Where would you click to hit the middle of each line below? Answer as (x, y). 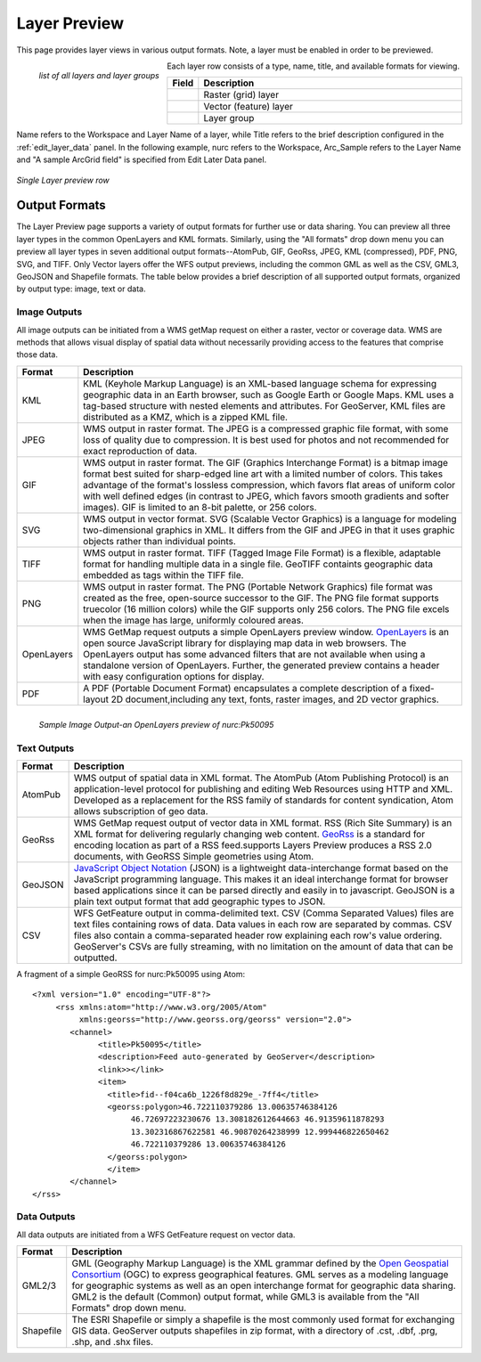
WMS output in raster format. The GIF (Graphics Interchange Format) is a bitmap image (266, 462)
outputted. (95, 958)
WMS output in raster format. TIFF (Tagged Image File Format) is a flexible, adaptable (262, 552)
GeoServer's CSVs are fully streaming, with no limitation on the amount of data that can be (263, 947)
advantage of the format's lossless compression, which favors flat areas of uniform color (269, 485)
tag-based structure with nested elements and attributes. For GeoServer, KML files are (264, 405)
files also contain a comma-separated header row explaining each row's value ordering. (258, 935)
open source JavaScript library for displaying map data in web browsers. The (245, 643)
